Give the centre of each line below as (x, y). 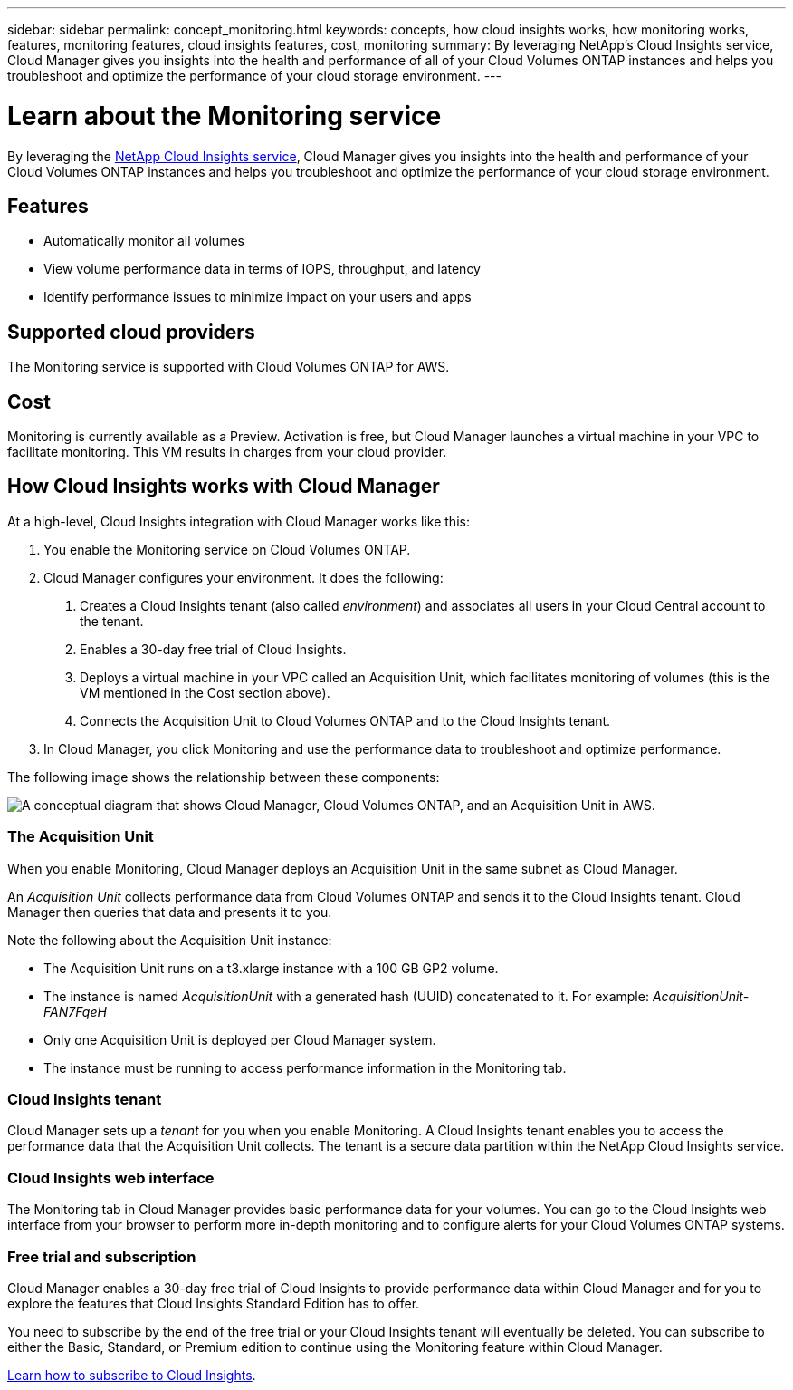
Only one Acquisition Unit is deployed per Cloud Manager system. (240, 1039)
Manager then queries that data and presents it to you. (170, 912)
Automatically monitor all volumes (144, 241)
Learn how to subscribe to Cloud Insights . (132, 1375)
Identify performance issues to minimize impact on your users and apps (258, 297)
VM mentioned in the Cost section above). (205, 692)
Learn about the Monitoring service (225, 116)
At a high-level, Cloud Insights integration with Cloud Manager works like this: (239, 521)
